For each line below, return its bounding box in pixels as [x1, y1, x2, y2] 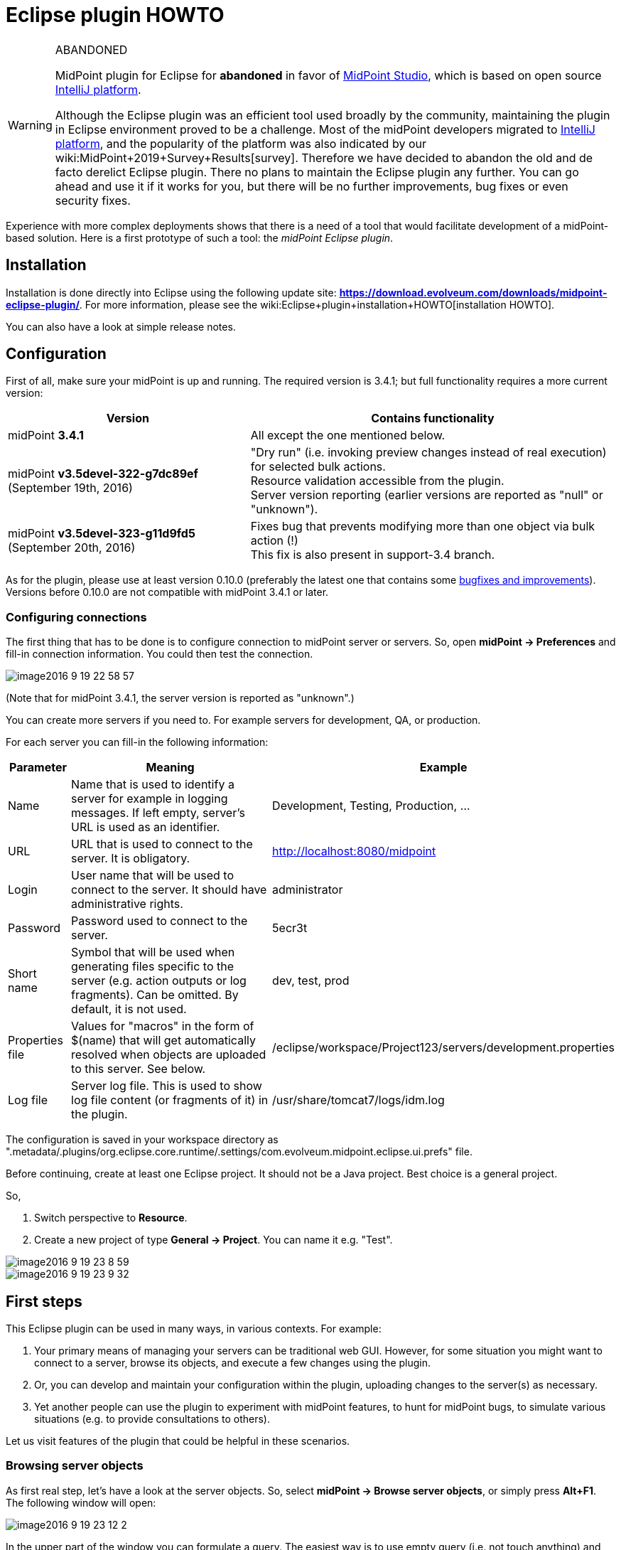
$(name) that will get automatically [71, 1033, 256, 1048]
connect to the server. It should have [71, 882, 267, 897]
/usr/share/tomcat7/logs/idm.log [272, 1093, 445, 1108]
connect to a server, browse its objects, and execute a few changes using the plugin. [34, 1357, 431, 1369]
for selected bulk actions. [250, 459, 386, 474]
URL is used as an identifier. [71, 820, 220, 835]
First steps [6, 1292, 82, 1310]
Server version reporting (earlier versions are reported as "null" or [250, 488, 603, 503]
